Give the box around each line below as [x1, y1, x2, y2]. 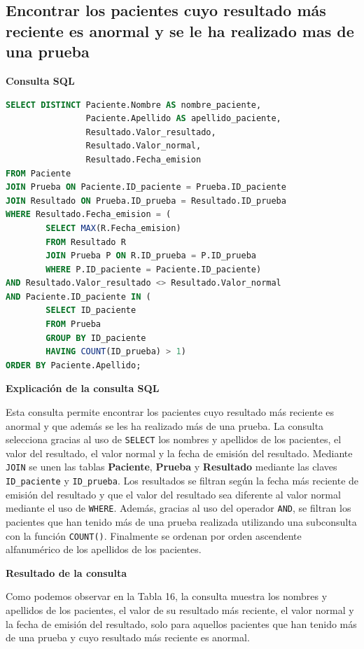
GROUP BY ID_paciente [45, 333, 146, 343]
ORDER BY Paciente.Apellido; [6, 360, 141, 370]
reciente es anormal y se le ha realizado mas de [6, 20, 354, 41]
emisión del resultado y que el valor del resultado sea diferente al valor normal [6, 487, 341, 501]
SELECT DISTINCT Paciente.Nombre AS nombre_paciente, [6, 99, 262, 110]
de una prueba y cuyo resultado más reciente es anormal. [6, 630, 250, 645]
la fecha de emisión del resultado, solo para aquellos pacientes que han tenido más [6, 616, 357, 631]
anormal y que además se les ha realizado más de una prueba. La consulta [6, 418, 324, 433]
